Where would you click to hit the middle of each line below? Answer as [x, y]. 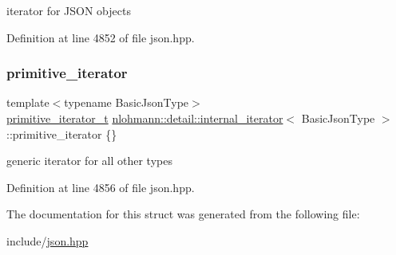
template [28, 102]
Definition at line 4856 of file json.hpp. [101, 187]
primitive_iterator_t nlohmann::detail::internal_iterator [145, 118]
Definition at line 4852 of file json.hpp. [101, 37]
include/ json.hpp [48, 240]
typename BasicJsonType [127, 102]
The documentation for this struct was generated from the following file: [183, 214]
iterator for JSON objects [69, 10]
